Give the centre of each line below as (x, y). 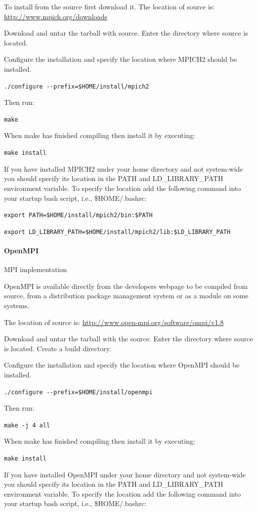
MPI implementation (36, 269)
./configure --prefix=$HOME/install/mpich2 (77, 86)
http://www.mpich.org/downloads (56, 16)
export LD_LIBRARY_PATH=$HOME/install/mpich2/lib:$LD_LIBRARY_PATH (117, 232)
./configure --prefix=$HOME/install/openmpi (78, 392)
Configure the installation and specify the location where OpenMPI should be (122, 365)
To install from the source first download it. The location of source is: (109, 6)
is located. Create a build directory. (58, 348)
